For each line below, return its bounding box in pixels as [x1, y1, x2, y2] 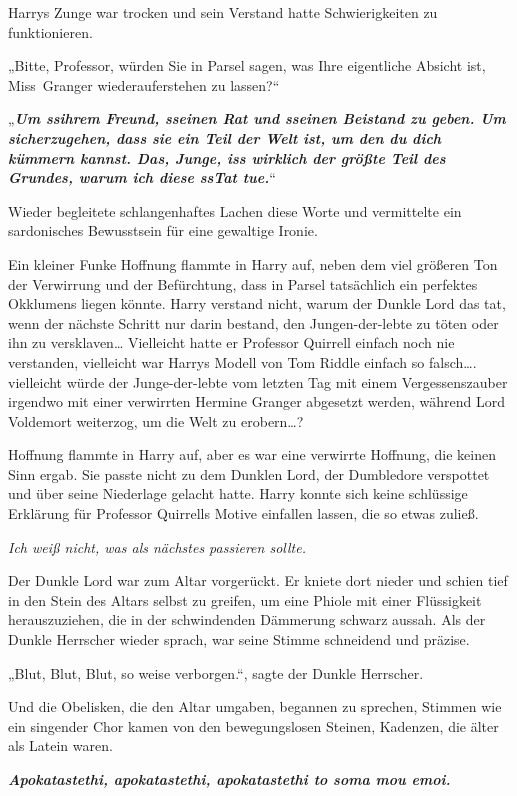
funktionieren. [8, 21, 93, 42]
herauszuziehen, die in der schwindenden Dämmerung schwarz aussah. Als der [8, 609, 486, 630]
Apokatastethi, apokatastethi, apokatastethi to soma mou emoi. [8, 769, 451, 789]
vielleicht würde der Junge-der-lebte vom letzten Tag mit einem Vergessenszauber [8, 371, 508, 392]
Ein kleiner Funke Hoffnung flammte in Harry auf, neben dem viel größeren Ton [8, 253, 498, 274]
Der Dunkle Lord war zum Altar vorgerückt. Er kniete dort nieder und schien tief [8, 570, 508, 591]
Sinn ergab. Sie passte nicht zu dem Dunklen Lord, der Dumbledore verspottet [8, 463, 490, 484]
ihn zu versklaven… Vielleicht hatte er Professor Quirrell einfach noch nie [8, 332, 455, 353]
